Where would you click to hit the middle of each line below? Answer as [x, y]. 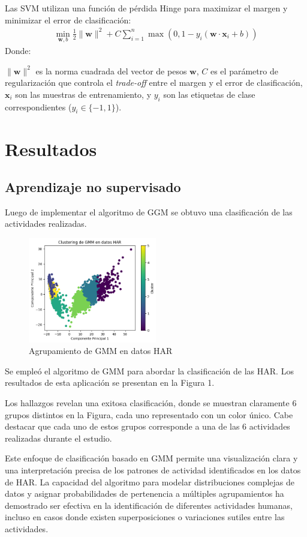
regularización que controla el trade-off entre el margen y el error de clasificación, [154, 82]
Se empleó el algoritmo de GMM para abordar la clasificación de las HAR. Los [149, 370]
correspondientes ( [38, 106]
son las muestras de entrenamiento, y [83, 94]
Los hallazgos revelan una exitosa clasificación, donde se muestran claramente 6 [151, 402]
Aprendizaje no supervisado [93, 187]
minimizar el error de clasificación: [68, 19]
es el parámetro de [244, 70]
